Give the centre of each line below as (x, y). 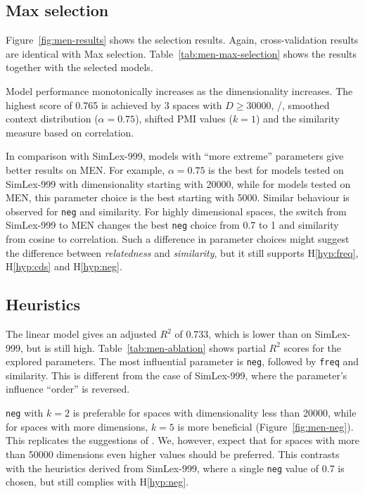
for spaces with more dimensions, (77, 426)
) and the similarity (298, 119)
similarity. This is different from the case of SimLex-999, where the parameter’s (177, 375)
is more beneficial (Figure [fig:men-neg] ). (265, 426)
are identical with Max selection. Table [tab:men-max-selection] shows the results (181, 53)
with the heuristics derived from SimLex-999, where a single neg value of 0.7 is (175, 468)
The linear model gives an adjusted (81, 334)
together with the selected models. (79, 67)
